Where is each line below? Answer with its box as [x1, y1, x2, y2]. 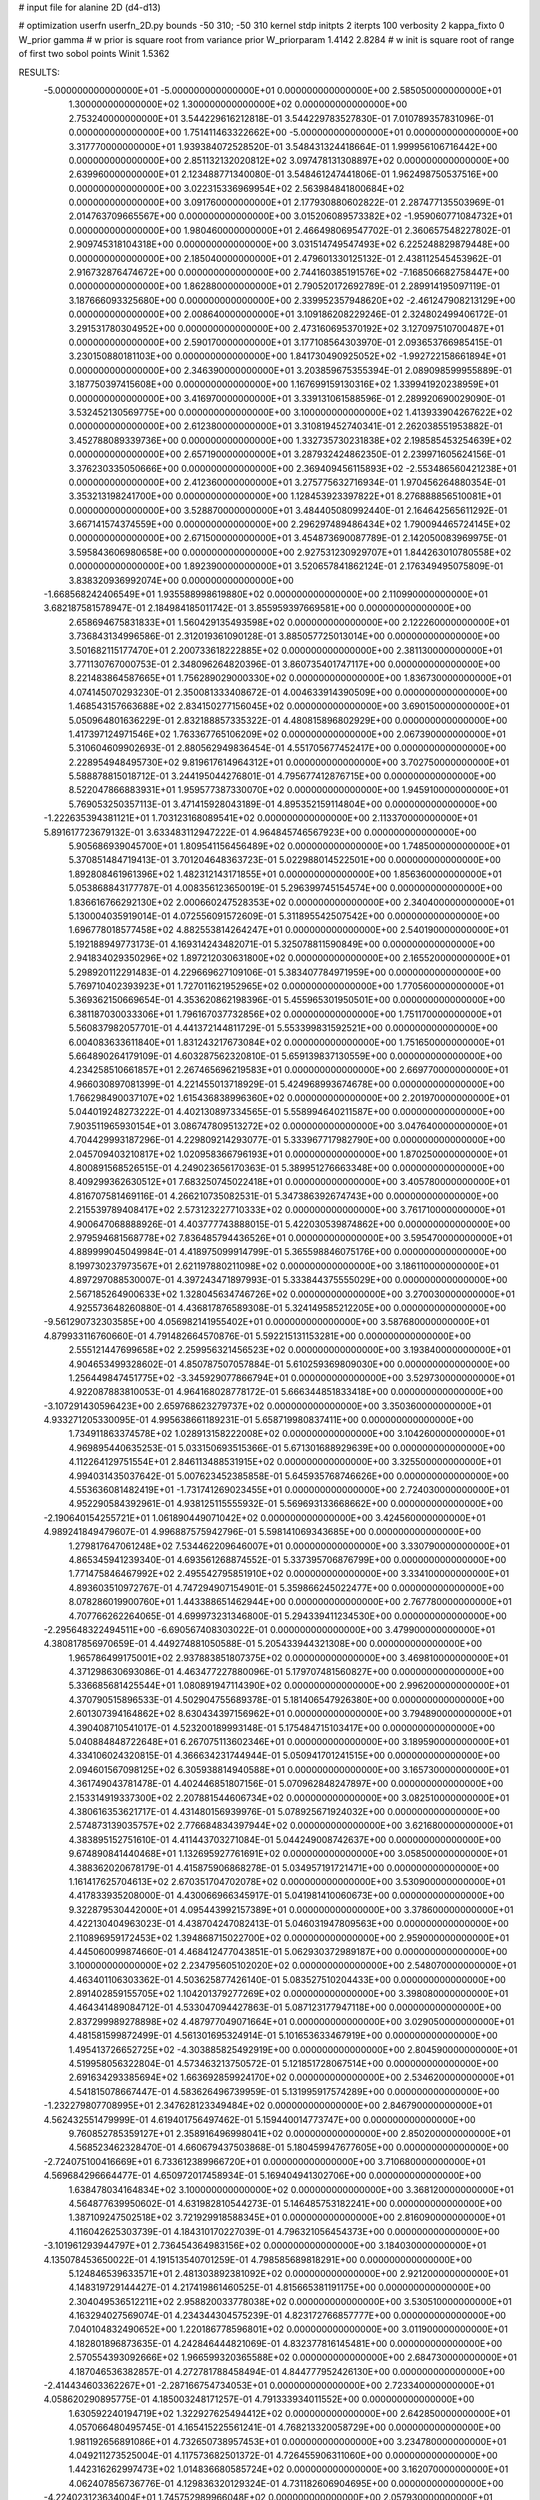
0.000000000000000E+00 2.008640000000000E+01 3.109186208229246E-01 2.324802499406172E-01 [68, 308, 508, 320]
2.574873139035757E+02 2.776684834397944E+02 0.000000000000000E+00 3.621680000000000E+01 [68, 1820, 514, 1832]
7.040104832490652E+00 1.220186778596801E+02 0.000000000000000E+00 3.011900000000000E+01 [68, 2323, 509, 2335]
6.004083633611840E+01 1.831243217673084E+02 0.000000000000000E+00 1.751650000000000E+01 [68, 1036, 505, 1048]
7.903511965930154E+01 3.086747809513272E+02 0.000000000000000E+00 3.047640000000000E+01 [68, 1120, 508, 1132]
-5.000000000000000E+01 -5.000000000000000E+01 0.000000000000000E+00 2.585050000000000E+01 [43, 84, 502, 96]
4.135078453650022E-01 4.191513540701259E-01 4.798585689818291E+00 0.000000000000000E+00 [43, 2253, 473, 2265]
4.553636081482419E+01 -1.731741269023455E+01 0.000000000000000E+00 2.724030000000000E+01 [68, 1484, 510, 1496]
